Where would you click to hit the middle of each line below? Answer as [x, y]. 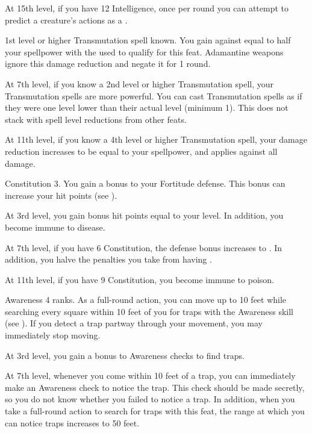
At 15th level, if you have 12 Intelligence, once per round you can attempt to [147, 8]
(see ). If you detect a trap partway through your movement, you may [134, 323]
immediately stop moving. [53, 335]
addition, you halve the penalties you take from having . [108, 259]
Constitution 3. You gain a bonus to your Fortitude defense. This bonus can [145, 183]
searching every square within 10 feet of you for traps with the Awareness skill [149, 311]
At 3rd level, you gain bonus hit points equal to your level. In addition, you [144, 215]
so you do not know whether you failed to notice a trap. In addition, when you [150, 399]
